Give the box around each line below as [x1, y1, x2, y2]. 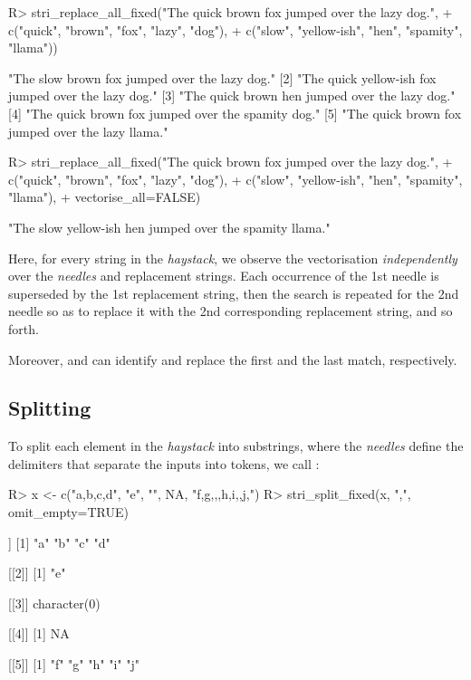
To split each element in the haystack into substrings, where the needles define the [8, 436, 464, 455]
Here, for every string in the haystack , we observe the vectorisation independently [8, 248, 457, 267]
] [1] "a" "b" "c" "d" [8, 532, 111, 551]
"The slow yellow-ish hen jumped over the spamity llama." [8, 217, 331, 236]
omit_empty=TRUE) [8, 503, 129, 522]
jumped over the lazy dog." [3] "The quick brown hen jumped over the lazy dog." [8, 86, 456, 105]
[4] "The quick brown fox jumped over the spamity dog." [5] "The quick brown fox [8, 103, 462, 122]
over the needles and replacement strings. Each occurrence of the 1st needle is [8, 266, 439, 285]
